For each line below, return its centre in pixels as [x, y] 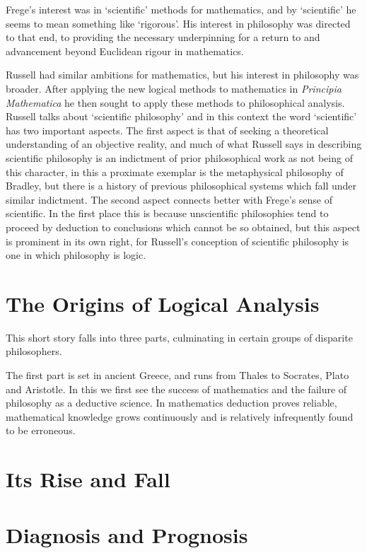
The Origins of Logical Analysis [163, 303]
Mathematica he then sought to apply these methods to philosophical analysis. [175, 102]
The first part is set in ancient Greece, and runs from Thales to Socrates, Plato [177, 375]
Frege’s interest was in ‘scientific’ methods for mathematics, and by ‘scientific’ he [181, 9]
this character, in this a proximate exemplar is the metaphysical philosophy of [175, 171]
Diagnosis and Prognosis [127, 534]
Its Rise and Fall [88, 479]
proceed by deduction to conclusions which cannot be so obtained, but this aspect [183, 227]
